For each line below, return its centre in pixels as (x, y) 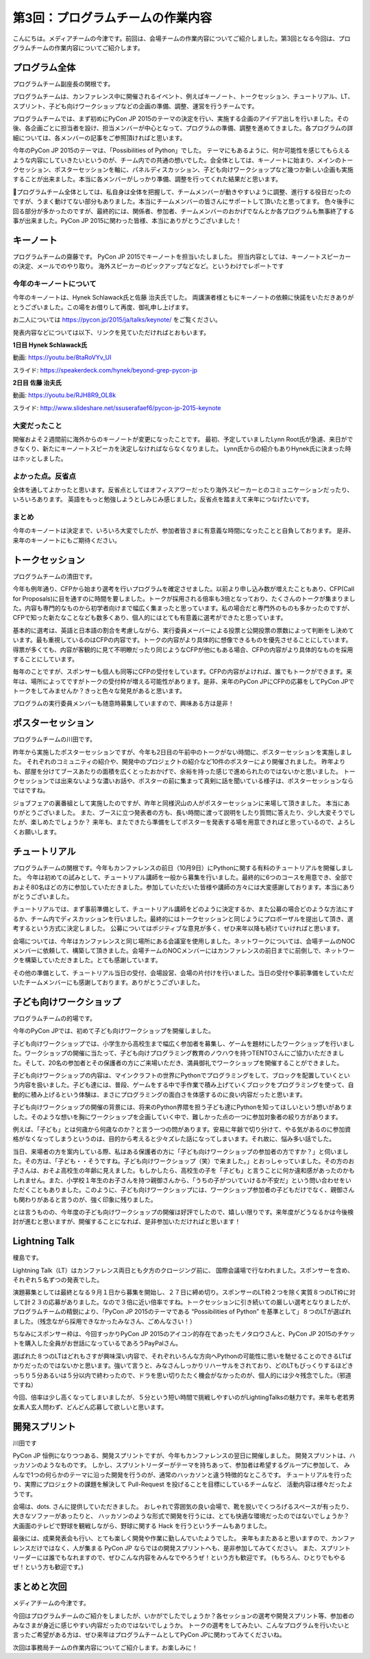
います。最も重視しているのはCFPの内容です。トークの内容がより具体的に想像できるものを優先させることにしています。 (182, 640)
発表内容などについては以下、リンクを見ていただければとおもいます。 (111, 332)
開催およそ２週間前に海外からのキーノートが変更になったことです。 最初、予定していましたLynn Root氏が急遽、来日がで (183, 440)
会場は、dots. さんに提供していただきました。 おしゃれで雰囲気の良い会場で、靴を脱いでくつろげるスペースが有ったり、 (183, 1507)
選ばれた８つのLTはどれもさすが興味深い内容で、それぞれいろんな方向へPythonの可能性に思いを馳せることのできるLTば (182, 1356)
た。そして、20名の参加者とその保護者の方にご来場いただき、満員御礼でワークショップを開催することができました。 (178, 1062)
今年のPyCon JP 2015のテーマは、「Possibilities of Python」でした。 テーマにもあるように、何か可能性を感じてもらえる (181, 150)
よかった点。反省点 (45, 476)
